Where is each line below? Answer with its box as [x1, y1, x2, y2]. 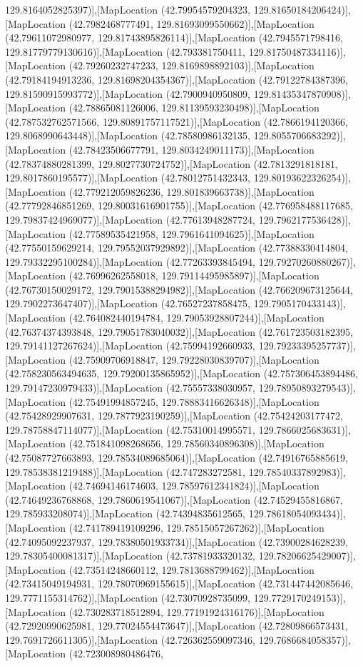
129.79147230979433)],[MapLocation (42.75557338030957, [5, 380, 256, 395]
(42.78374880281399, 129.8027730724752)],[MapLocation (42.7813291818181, [5, 156, 338, 171]
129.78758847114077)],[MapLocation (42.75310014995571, [5, 422, 256, 437]
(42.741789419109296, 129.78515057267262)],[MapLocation [68, 520, 324, 535]
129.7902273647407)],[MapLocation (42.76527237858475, [5, 296, 251, 311]
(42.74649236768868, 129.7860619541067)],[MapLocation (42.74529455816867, [5, 492, 343, 507]
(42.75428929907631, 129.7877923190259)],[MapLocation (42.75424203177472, [5, 408, 343, 423]
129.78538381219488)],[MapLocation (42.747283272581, [5, 464, 246, 479]
